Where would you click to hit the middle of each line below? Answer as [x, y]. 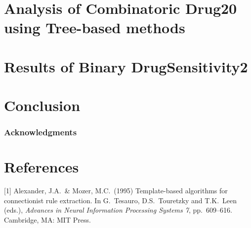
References [42, 167]
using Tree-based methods [95, 28]
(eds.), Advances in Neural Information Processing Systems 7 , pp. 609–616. [118, 210]
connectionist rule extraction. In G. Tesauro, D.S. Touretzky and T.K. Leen [121, 200]
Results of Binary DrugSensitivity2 [126, 66]
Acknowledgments [41, 132]
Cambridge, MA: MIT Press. [47, 220]
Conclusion [42, 105]
